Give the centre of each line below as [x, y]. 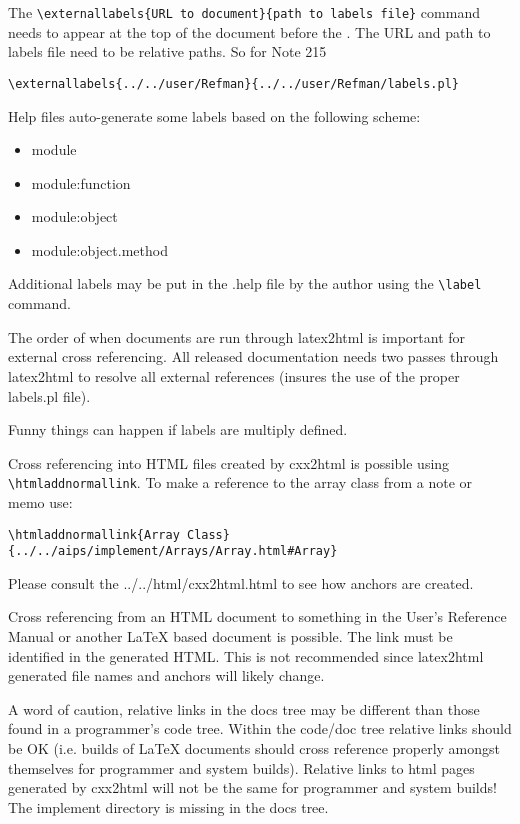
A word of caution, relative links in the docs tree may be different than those [244, 708]
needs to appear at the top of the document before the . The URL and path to [249, 31]
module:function [81, 182]
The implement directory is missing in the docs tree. [168, 806]
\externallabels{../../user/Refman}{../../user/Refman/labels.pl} [234, 83]
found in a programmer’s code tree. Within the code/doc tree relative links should [260, 728]
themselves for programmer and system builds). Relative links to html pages [241, 767]
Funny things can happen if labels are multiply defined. [178, 429]
